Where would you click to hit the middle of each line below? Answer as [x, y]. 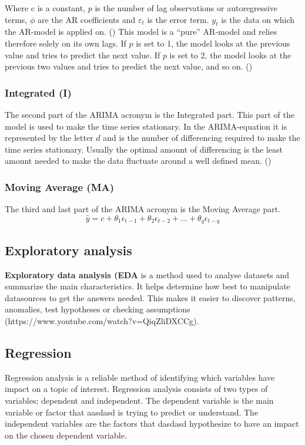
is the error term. [178, 19]
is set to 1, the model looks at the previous [213, 43]
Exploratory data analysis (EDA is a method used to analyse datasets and [147, 274]
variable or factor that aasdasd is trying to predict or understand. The [132, 412]
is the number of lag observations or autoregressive [186, 8]
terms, [16, 19]
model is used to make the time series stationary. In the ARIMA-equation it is [146, 126]
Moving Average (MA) [60, 187]
